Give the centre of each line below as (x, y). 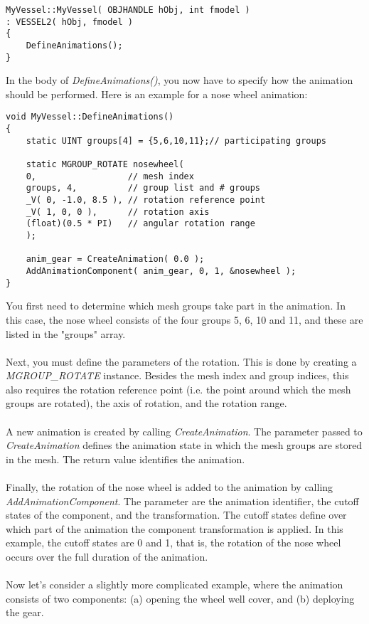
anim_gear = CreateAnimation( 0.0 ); (115, 259)
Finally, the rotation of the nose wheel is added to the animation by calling (170, 487)
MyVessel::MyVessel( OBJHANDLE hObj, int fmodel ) (128, 10)
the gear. (25, 612)
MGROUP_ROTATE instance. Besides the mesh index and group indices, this (177, 375)
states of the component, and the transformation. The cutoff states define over (176, 515)
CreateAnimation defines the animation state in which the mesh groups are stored (184, 445)
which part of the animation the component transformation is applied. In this (175, 528)
